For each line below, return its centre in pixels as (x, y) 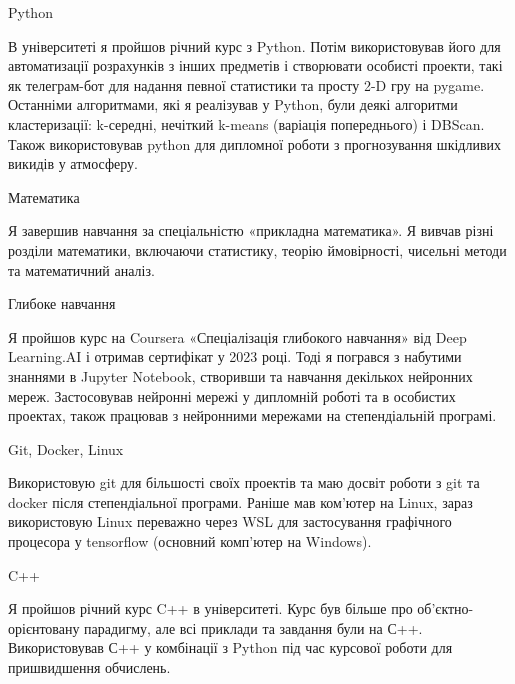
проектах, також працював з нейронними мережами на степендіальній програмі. (252, 415)
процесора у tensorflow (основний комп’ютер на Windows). (190, 541)
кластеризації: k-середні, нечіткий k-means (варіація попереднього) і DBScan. (246, 123)
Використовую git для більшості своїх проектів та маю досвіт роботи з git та (244, 482)
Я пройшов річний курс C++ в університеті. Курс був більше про (210, 608)
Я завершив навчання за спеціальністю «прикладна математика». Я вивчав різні (251, 230)
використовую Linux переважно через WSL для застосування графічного (230, 521)
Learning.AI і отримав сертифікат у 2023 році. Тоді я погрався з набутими (235, 356)
